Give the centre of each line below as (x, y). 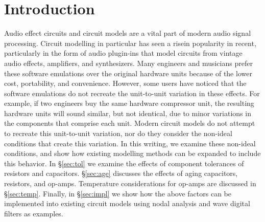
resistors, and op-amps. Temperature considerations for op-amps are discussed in (130, 183)
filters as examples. (34, 213)
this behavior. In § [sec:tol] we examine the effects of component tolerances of (124, 163)
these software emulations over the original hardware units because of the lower (128, 73)
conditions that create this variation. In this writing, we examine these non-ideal (130, 143)
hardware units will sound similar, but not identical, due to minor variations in (128, 113)
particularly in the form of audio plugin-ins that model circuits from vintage (123, 53)
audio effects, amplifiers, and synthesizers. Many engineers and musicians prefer (128, 63)
